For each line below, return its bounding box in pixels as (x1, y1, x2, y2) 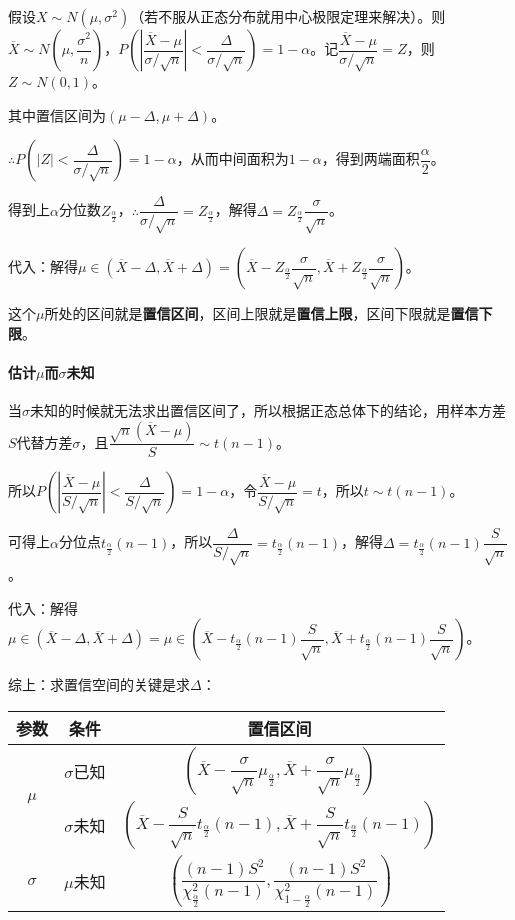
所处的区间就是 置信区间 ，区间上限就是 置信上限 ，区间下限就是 (44, 303, 451, 324)
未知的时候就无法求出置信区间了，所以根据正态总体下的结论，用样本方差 (30, 400, 506, 420)
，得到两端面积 (321, 148, 420, 169)
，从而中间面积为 (176, 148, 289, 169)
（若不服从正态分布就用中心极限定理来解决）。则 (130, 6, 446, 26)
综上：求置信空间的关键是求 (8, 674, 190, 695)
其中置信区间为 (8, 104, 106, 125)
